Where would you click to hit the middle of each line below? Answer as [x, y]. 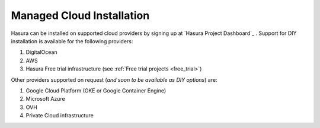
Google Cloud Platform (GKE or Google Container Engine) [96, 90]
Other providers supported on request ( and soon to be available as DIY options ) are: [114, 79]
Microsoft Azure [45, 99]
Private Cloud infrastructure [60, 116]
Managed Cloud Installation [80, 15]
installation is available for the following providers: [72, 41]
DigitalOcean [41, 52]
